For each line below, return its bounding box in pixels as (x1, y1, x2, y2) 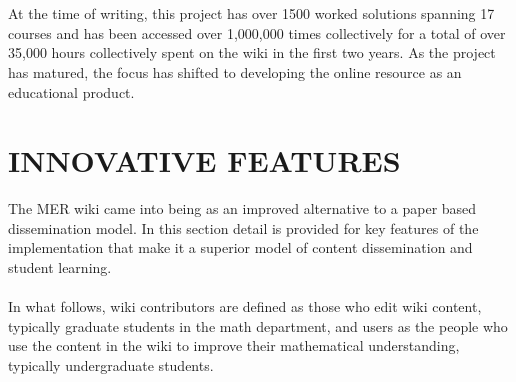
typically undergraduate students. (8, 355, 214, 376)
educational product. (8, 81, 135, 102)
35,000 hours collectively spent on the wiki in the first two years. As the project (8, 42, 496, 63)
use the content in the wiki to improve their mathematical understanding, (8, 335, 460, 356)
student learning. (8, 257, 112, 278)
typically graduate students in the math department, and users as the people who (8, 315, 508, 336)
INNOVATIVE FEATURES (8, 140, 401, 181)
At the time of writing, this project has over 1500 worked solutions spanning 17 (8, 3, 495, 24)
